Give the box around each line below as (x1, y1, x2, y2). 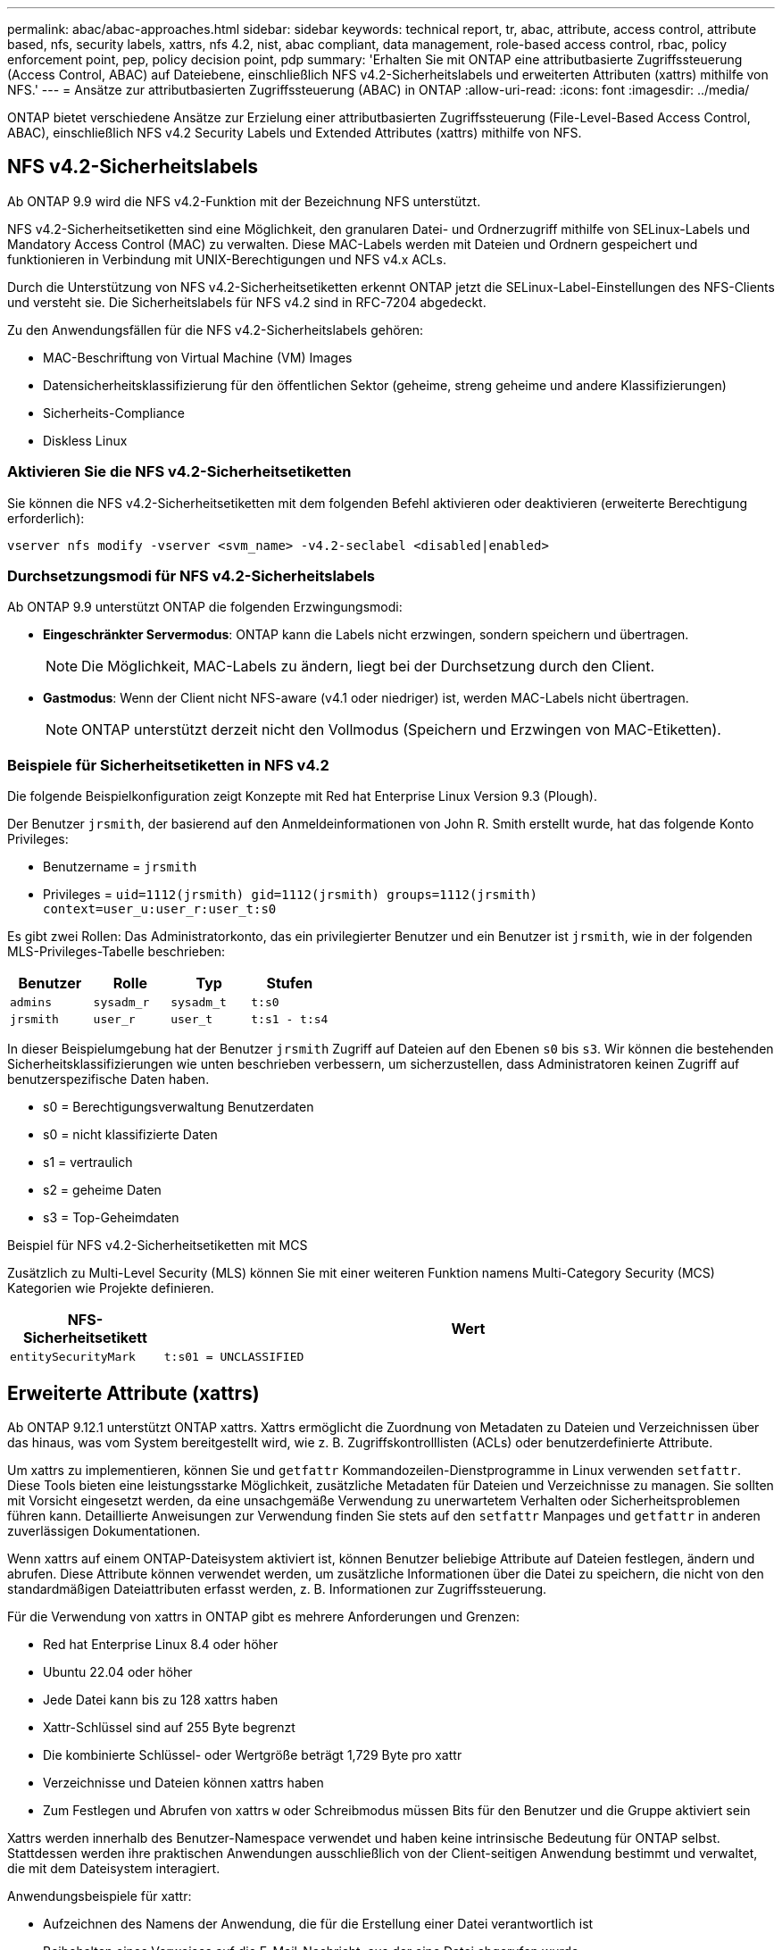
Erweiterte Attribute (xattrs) (7, 1381, 260, 1404)
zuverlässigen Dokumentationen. (7, 1522, 201, 1538)
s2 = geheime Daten (43, 1182, 162, 1198)
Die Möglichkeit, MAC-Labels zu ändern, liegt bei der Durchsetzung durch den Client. (81, 657, 655, 676)
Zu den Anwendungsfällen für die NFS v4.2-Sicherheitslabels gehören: (7, 321, 424, 337)
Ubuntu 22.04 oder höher (43, 1663, 193, 1679)
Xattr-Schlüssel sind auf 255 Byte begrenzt (43, 1719, 295, 1735)
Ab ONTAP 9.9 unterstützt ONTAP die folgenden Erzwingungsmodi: (7, 599, 403, 615)
